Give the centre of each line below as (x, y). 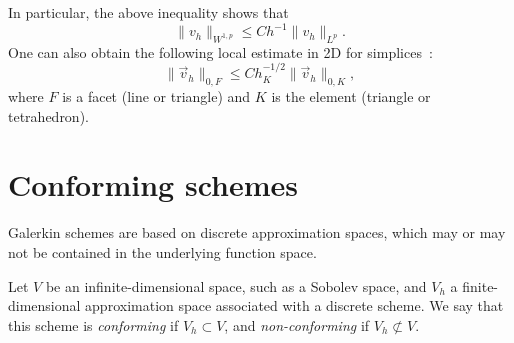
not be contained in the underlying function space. (162, 252)
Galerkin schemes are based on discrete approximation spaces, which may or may (257, 232)
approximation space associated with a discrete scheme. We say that (294, 305)
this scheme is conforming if (93, 324)
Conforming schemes (153, 184)
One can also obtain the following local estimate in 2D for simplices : (220, 51)
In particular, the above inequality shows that (148, 12)
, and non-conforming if (297, 324)
